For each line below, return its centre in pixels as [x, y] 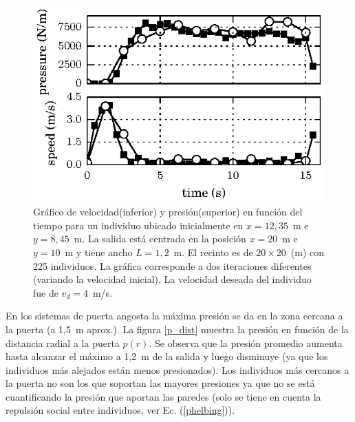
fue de [46, 292]
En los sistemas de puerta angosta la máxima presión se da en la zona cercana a [174, 316]
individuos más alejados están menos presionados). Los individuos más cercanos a [177, 369]
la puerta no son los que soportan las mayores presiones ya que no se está [160, 383]
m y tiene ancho [99, 252]
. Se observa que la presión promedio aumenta [246, 342]
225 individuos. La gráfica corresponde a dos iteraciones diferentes [172, 265]
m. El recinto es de [213, 252]
